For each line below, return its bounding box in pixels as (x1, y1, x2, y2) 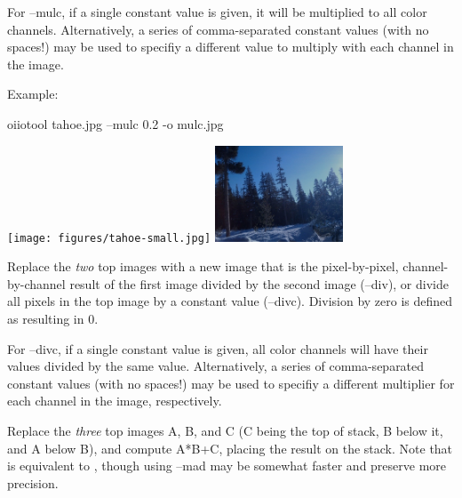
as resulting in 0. (7, 309, 99, 327)
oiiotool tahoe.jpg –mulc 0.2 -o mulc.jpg (7, 114, 224, 133)
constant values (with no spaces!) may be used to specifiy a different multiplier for (7, 373, 455, 392)
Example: (7, 84, 59, 103)
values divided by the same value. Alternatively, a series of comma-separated (7, 357, 425, 375)
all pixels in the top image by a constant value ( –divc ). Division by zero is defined (7, 292, 453, 310)
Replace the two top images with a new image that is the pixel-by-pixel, (7, 257, 399, 276)
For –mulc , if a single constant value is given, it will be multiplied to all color (7, 3, 427, 20)
